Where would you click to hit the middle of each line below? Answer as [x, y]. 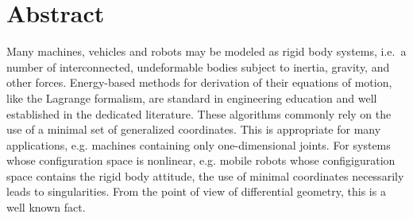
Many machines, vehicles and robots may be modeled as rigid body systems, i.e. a [206, 51]
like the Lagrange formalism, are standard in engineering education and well [192, 97]
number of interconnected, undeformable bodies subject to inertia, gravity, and [198, 66]
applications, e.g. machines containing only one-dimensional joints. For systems [199, 144]
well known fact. [46, 207]
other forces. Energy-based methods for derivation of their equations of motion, [199, 82]
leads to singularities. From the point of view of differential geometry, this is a [196, 191]
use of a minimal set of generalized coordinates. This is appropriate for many [194, 129]
